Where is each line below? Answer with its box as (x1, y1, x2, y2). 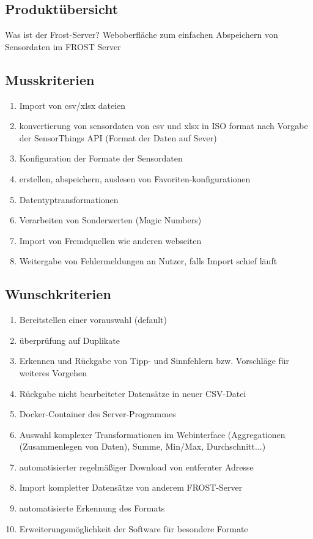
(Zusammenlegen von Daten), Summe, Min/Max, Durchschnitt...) (19, 440, 266, 453)
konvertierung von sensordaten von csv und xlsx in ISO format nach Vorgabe (19, 119, 308, 132)
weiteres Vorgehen (19, 366, 87, 379)
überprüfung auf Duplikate (19, 333, 120, 346)
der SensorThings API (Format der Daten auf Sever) (19, 131, 217, 144)
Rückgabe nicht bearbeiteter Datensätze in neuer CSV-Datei (19, 387, 246, 400)
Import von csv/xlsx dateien (19, 99, 126, 111)
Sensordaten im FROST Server (5, 40, 121, 53)
